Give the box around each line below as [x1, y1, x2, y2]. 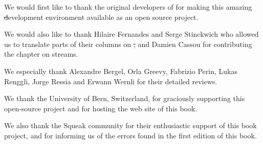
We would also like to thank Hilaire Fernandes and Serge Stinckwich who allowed [4, 29, 259, 39]
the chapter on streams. [4, 49, 78, 59]
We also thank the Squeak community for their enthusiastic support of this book [4, 120, 257, 131]
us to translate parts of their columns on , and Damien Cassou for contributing [4, 38, 252, 49]
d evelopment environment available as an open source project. [4, 11, 199, 22]
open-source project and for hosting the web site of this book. [4, 103, 198, 113]
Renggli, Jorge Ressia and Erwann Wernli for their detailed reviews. [4, 76, 217, 86]
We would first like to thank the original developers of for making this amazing [4, 2, 252, 12]
